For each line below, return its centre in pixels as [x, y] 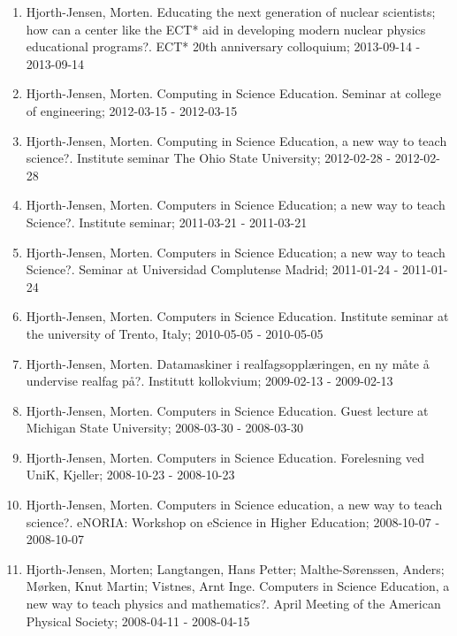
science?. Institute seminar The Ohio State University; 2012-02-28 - [208, 158]
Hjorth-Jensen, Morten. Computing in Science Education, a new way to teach [236, 140]
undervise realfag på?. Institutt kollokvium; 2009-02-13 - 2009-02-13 [209, 381]
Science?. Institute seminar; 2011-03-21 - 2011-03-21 [167, 222]
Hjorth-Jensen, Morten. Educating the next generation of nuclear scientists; [231, 11]
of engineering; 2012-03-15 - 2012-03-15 [132, 110]
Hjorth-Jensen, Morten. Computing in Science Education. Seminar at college [234, 93]
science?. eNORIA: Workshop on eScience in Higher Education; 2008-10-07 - [233, 521]
